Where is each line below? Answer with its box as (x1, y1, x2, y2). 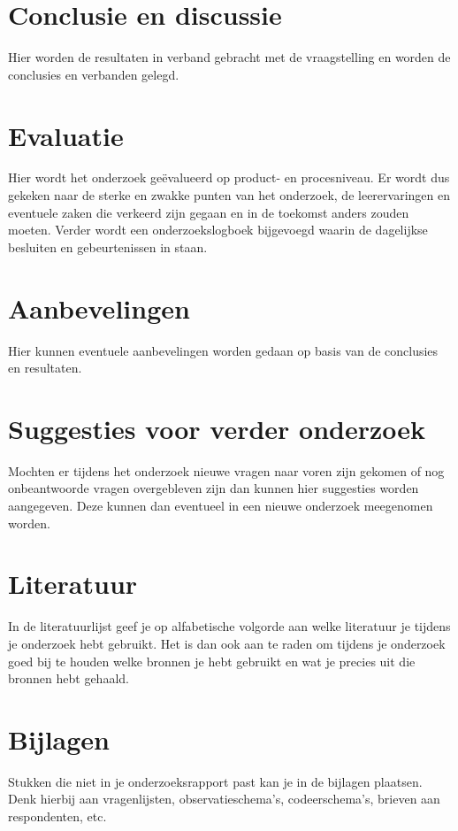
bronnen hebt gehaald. (8, 669, 129, 688)
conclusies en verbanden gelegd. (8, 65, 179, 83)
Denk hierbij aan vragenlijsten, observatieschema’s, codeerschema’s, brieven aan (8, 789, 440, 808)
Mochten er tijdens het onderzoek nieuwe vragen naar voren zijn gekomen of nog (8, 461, 445, 480)
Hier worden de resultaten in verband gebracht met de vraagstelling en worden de (8, 48, 451, 66)
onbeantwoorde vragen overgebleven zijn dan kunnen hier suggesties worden (8, 479, 419, 497)
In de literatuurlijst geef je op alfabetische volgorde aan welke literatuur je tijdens (8, 617, 451, 635)
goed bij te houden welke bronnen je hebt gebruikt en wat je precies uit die (8, 651, 416, 670)
